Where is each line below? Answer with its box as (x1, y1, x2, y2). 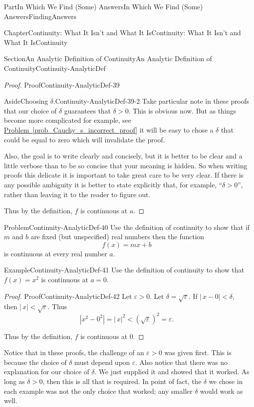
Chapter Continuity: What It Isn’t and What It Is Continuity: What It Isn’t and (4, 27, 241, 38)
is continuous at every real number (4, 248, 107, 258)
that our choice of (4, 105, 57, 115)
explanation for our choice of (4, 366, 90, 377)
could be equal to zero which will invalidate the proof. (4, 134, 165, 144)
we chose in (209, 376, 243, 386)
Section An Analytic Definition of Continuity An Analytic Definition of (4, 53, 212, 64)
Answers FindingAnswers (4, 11, 77, 21)
